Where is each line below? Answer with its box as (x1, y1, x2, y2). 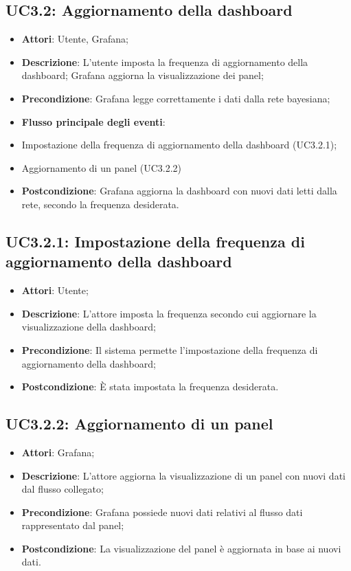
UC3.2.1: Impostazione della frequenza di (5, 230, 305, 251)
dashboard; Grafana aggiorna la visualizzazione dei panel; (21, 68, 264, 82)
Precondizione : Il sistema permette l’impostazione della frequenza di (21, 342, 318, 357)
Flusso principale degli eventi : (21, 114, 166, 128)
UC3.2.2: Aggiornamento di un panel (5, 413, 273, 434)
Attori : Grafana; (21, 445, 95, 459)
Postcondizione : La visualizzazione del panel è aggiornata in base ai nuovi (21, 541, 341, 555)
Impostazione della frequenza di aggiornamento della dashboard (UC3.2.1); (21, 137, 337, 152)
